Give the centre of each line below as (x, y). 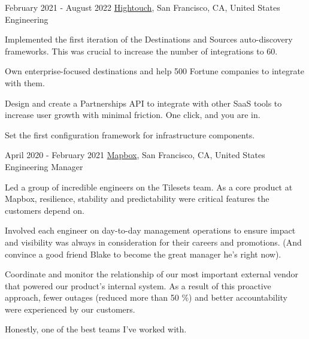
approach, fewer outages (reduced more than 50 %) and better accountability (146, 297)
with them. (25, 82)
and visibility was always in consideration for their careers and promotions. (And (153, 242)
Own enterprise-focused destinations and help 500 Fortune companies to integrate (155, 71)
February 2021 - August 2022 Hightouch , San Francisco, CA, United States (143, 7)
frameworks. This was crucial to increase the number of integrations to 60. (141, 51)
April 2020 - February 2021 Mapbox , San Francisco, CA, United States (135, 155)
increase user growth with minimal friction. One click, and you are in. (133, 115)
